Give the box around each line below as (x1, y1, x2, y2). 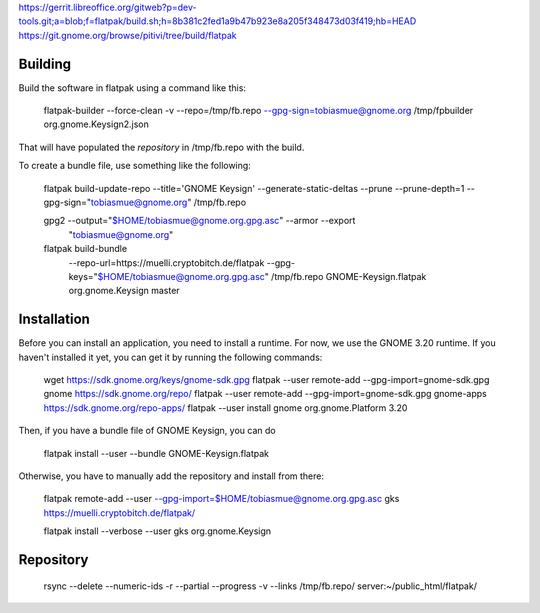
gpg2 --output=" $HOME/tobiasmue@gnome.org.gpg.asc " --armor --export (43, 215, 356, 227)
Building (18, 55, 72, 72)
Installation (18, 311, 90, 328)
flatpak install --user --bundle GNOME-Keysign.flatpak (43, 447, 270, 459)
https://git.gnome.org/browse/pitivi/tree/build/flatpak (18, 29, 237, 41)
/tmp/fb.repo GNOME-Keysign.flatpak (270, 270, 427, 282)
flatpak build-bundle (43, 243, 128, 255)
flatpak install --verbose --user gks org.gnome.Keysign (43, 525, 272, 537)
